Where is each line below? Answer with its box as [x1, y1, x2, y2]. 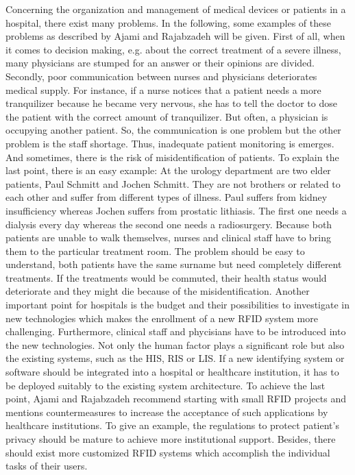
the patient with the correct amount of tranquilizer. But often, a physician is [5, 109, 328, 123]
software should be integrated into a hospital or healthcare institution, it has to [5, 365, 339, 379]
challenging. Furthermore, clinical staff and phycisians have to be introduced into [5, 324, 346, 339]
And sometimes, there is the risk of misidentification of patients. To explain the [5, 149, 339, 164]
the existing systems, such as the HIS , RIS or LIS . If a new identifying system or [5, 351, 345, 365]
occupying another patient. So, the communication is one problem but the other [5, 123, 341, 137]
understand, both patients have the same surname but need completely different [5, 257, 342, 271]
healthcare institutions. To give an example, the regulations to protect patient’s [5, 418, 339, 433]
